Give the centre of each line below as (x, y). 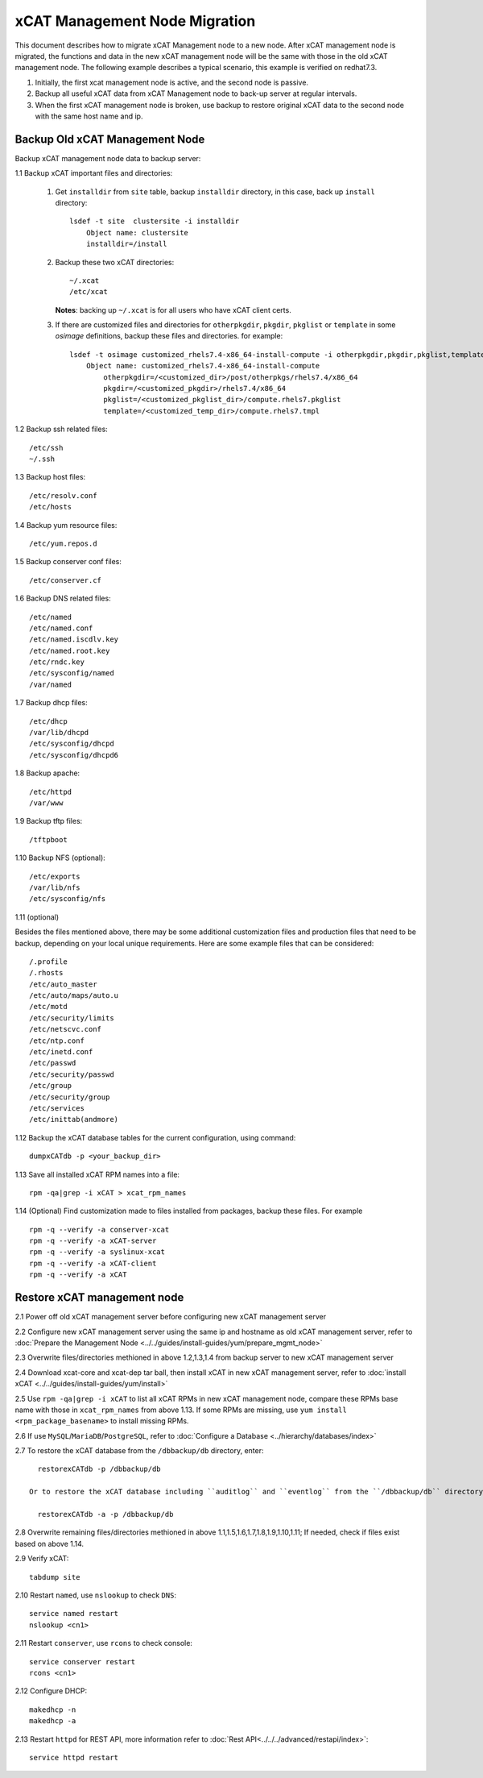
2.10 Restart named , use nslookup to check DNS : (96, 1595)
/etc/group (51, 1086)
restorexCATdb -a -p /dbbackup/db (105, 1514)
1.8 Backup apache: (47, 773)
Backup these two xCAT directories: (115, 262)
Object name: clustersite (137, 233)
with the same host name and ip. (89, 116)
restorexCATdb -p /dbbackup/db (99, 1469)
